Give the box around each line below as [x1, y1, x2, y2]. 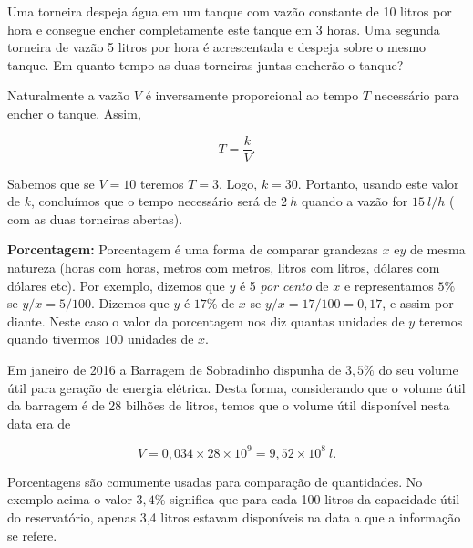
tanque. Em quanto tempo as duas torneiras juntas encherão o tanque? [7, 55, 404, 74]
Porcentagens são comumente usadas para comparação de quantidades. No [7, 471, 423, 491]
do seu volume [378, 359, 458, 378]
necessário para [374, 86, 459, 105]
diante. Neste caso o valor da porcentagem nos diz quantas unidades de [7, 311, 405, 330]
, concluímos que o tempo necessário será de [30, 191, 277, 211]
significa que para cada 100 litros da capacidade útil [170, 490, 460, 509]
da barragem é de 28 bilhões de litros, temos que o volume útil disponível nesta [7, 396, 450, 415]
